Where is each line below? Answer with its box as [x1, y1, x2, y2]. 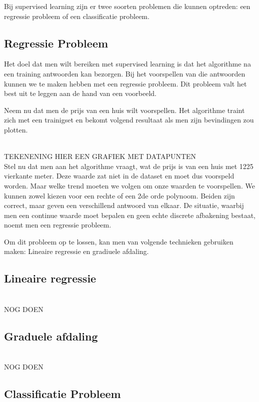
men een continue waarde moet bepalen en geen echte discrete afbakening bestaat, [4, 209, 256, 220]
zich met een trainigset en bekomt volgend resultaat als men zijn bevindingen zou [4, 114, 254, 125]
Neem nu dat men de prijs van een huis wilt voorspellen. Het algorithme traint [4, 104, 245, 115]
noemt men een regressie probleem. [4, 219, 111, 230]
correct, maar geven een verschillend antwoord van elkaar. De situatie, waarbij [4, 200, 244, 210]
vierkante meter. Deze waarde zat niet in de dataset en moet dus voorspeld [4, 170, 234, 181]
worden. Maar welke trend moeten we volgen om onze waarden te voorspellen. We [4, 180, 255, 190]
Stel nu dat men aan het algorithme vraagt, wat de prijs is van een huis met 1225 [4, 160, 253, 171]
